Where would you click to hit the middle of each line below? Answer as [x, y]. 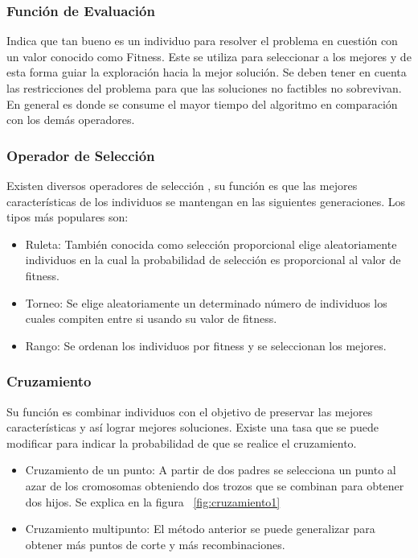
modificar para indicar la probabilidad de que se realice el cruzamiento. [182, 442]
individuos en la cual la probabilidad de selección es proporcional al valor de [213, 260]
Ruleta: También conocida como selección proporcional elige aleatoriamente [211, 244]
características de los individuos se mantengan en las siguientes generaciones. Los [206, 201]
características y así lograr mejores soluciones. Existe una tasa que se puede [193, 427]
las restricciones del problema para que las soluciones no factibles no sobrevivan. [204, 88]
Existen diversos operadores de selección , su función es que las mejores [182, 185]
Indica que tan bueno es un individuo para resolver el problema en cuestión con [202, 41]
